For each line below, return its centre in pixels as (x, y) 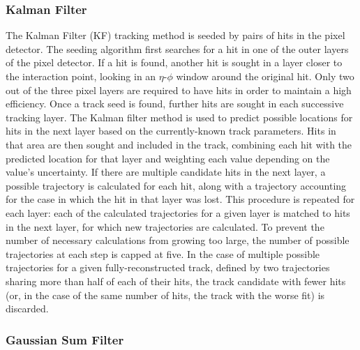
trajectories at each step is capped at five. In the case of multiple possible (163, 253)
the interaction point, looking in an (81, 76)
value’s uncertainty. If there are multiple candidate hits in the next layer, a (166, 172)
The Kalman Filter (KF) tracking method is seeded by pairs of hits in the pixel (175, 35)
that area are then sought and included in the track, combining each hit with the (179, 144)
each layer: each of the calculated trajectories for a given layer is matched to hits (178, 212)
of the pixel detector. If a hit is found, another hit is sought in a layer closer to (174, 62)
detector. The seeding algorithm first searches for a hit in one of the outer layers (177, 48)
